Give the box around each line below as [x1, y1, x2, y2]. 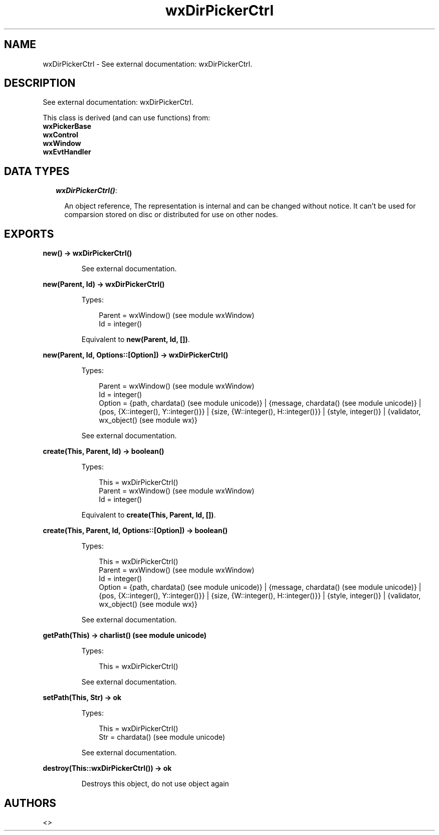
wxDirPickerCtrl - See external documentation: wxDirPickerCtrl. [43, 59, 253, 68]
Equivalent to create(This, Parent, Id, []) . [81, 511, 216, 520]
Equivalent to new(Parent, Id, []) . [81, 335, 190, 344]
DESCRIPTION [4, 77, 76, 90]
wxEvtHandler [43, 147, 91, 156]
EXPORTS [4, 227, 54, 240]
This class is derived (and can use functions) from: [43, 113, 210, 122]
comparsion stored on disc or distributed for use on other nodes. [64, 210, 278, 219]
